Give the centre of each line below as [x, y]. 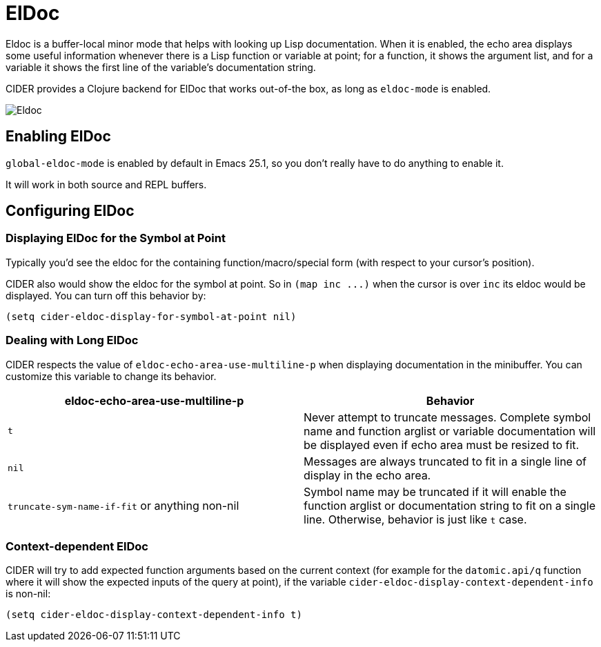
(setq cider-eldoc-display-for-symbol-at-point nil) [151, 316]
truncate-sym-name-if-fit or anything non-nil [124, 505]
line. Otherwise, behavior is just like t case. [415, 519]
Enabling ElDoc [58, 137]
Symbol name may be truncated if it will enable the [435, 491]
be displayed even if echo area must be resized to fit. [442, 445]
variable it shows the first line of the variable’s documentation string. [161, 67]
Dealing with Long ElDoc [72, 340]
